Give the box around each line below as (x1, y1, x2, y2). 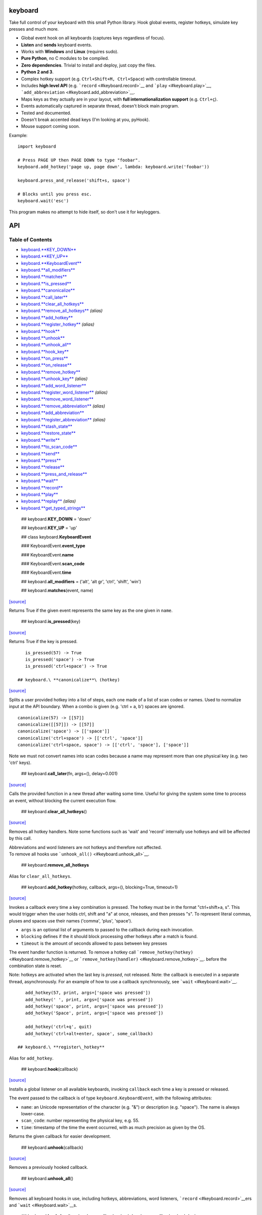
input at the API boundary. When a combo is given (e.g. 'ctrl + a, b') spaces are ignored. (9, 704, 185, 710)
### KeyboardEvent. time (21, 570, 71, 575)
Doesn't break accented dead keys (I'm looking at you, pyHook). (21, 117, 150, 122)
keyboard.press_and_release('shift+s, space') (17, 178, 131, 183)
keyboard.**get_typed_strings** (21, 505, 85, 511)
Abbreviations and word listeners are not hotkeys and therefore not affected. (9, 844, 162, 850)
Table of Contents (9, 236, 52, 243)
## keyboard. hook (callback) (21, 1066, 78, 1072)
